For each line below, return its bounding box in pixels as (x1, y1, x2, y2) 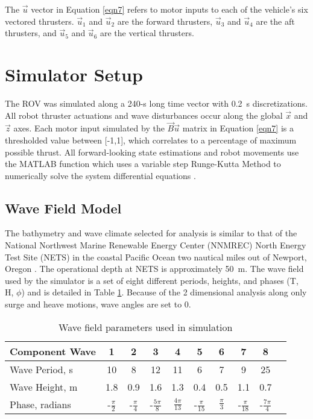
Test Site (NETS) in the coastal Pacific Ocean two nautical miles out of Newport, (5, 250, 307, 263)
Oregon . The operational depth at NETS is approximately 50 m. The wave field (5, 262, 304, 275)
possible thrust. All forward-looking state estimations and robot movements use (5, 145, 299, 158)
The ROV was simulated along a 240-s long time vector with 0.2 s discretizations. (5, 96, 308, 109)
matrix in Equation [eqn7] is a (182, 122, 294, 134)
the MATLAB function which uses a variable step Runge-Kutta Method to (5, 157, 281, 170)
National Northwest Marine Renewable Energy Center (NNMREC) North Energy (5, 239, 306, 251)
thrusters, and (5, 27, 57, 39)
